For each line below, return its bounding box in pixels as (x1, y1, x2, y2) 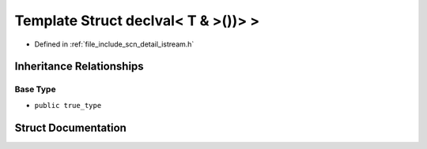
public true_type (34, 101, 102, 110)
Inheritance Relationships (14, 60, 144, 73)
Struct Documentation (14, 121, 127, 134)
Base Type (14, 84, 56, 95)
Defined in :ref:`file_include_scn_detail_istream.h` (34, 39, 195, 49)
